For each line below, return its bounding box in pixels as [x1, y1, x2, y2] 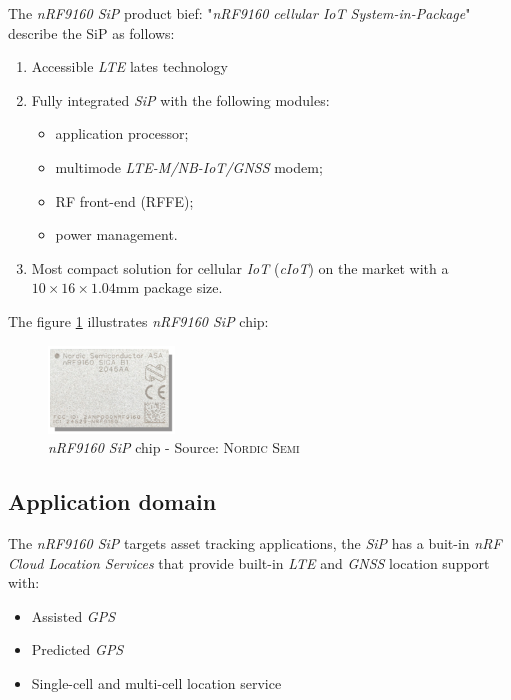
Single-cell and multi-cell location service [31, 672, 282, 693]
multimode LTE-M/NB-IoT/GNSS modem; [55, 156, 323, 177]
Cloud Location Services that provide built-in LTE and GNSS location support [8, 552, 490, 573]
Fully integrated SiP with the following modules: [31, 89, 330, 110]
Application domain [8, 486, 217, 517]
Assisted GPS [31, 605, 116, 626]
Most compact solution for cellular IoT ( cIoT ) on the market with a [31, 257, 449, 278]
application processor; [55, 123, 189, 144]
